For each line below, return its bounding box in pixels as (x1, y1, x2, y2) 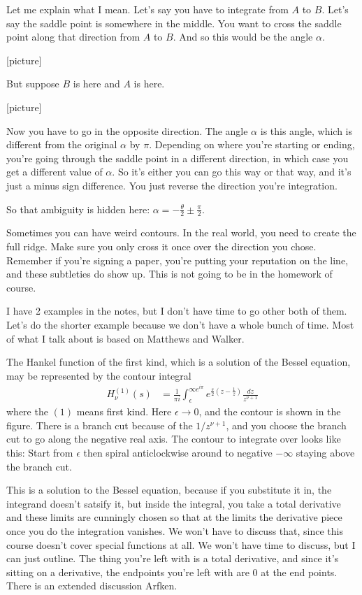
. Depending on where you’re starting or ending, (149, 137, 355, 152)
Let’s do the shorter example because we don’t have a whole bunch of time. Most (6, 317, 354, 331)
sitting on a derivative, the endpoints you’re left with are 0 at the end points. (6, 564, 338, 579)
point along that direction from (6, 29, 140, 44)
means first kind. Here (76, 404, 172, 419)
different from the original (6, 137, 117, 152)
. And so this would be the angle (173, 29, 313, 44)
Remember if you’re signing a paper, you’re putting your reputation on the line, (6, 252, 349, 267)
